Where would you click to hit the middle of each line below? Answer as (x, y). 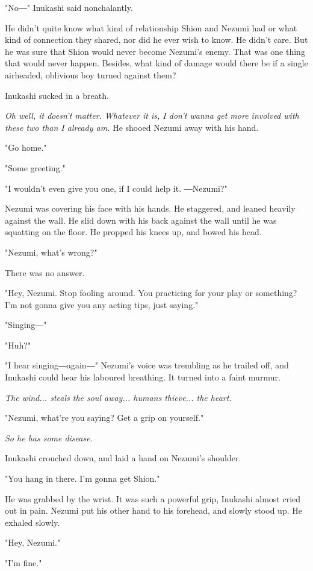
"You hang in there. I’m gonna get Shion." (82, 478)
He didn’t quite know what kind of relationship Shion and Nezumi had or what (151, 27)
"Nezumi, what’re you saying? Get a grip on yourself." (104, 418)
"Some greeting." (35, 167)
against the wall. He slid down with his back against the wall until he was (141, 220)
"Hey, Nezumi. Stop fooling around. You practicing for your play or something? (151, 293)
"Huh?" (18, 345)
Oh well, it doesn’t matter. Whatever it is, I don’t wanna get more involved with (152, 115)
